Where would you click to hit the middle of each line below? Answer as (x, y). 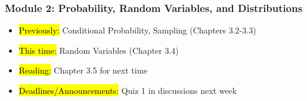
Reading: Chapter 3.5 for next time (83, 70)
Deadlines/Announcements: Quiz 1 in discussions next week (128, 90)
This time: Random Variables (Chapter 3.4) (99, 50)
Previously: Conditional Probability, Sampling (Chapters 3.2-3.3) (137, 30)
